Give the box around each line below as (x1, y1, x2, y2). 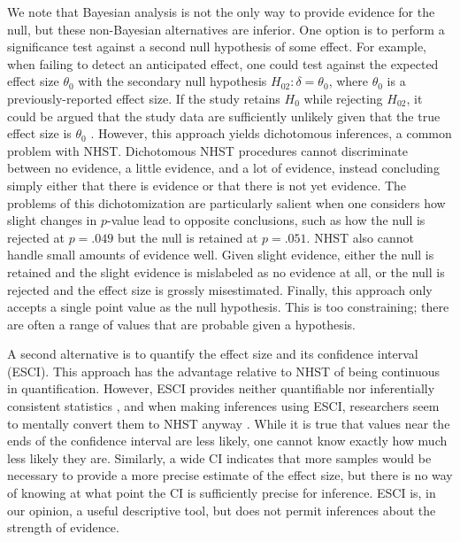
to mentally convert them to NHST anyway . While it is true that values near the (7, 414, 450, 432)
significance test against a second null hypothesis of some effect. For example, (7, 37, 426, 56)
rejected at (7, 228, 65, 246)
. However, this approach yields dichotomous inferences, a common (90, 124, 452, 143)
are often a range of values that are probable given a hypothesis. (7, 314, 356, 333)
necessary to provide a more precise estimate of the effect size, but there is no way (7, 466, 453, 484)
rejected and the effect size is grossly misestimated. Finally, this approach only (7, 280, 433, 298)
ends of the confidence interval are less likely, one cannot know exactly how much (7, 431, 448, 450)
